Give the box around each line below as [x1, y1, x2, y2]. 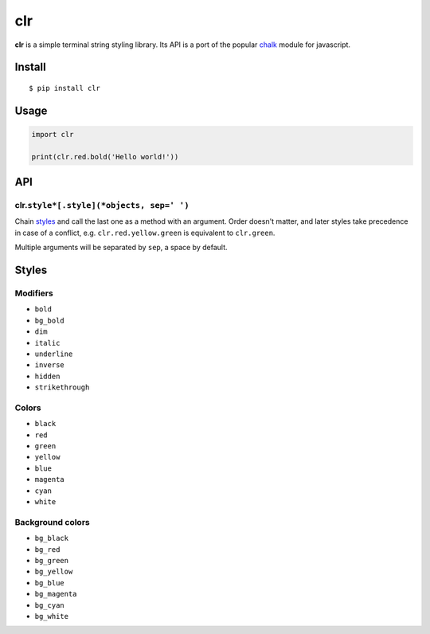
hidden [34, 371, 61, 381]
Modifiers [14, 288, 53, 299]
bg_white [34, 612, 69, 620]
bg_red [34, 545, 61, 554]
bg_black [34, 534, 69, 543]
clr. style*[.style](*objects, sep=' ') [14, 200, 190, 211]
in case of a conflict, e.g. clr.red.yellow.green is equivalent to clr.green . [14, 228, 276, 237]
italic [34, 339, 61, 347]
